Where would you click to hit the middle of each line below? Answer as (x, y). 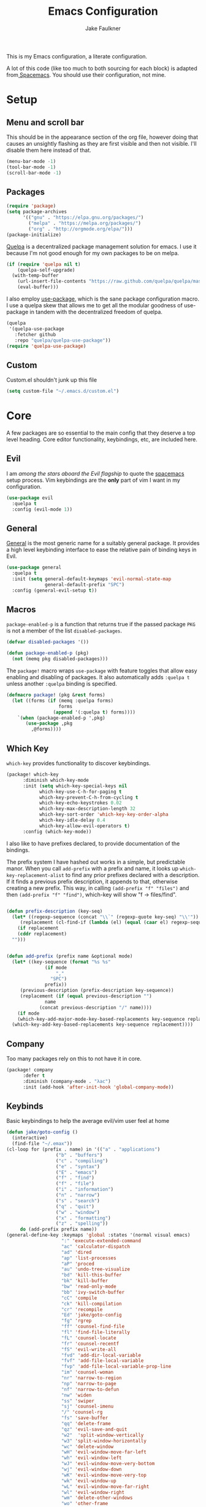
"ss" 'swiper (78, 1401)
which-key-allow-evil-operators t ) (85, 826)
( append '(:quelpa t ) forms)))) (94, 712)
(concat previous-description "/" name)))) (95, 1007)
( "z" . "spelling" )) (82, 1224)
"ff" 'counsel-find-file (93, 1327)
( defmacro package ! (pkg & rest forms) (56, 695)
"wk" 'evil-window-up (89, 1481)
